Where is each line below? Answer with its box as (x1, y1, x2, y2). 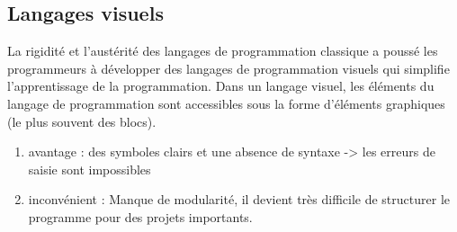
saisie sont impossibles (28, 159, 151, 178)
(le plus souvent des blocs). (7, 112, 157, 130)
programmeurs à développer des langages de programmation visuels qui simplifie (7, 58, 450, 77)
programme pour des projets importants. (28, 207, 253, 226)
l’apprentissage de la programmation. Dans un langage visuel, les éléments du (7, 76, 435, 95)
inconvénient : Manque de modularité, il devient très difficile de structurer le (28, 190, 450, 209)
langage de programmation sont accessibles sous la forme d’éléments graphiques (7, 94, 445, 112)
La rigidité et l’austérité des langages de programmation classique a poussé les (7, 41, 438, 60)
